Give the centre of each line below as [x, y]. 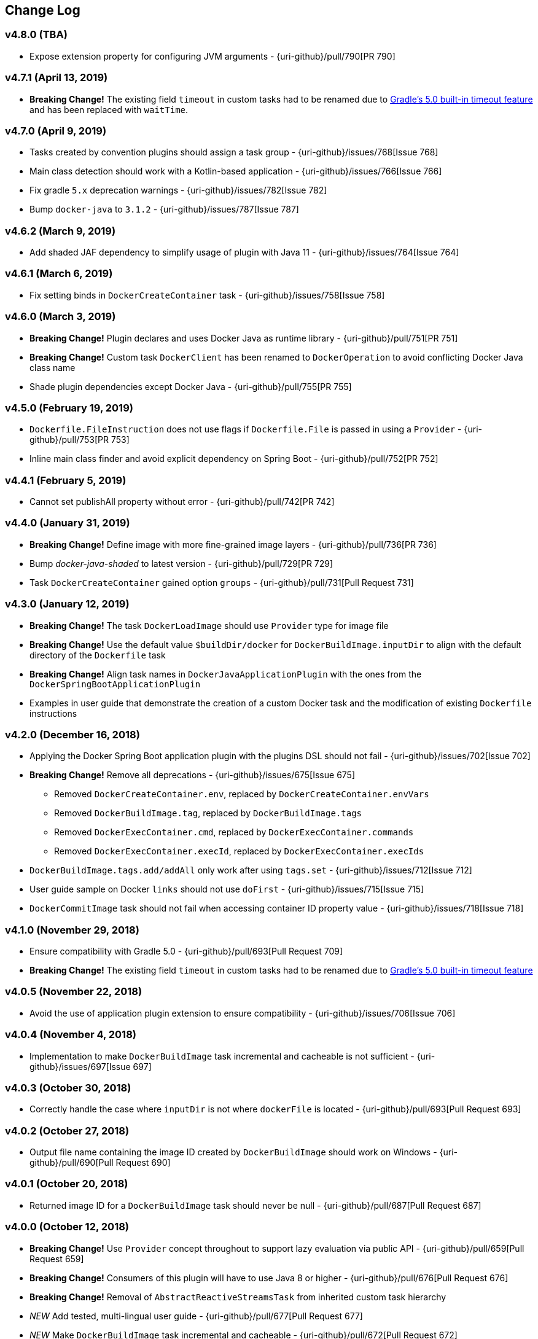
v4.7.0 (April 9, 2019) [56, 131]
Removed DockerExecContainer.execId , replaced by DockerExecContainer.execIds [239, 851]
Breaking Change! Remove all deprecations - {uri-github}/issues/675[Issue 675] [193, 775]
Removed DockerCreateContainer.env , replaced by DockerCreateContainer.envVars [242, 794]
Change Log [43, 10]
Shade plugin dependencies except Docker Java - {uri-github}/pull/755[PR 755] [191, 386]
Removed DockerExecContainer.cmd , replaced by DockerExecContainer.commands [234, 832]
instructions [53, 713]
